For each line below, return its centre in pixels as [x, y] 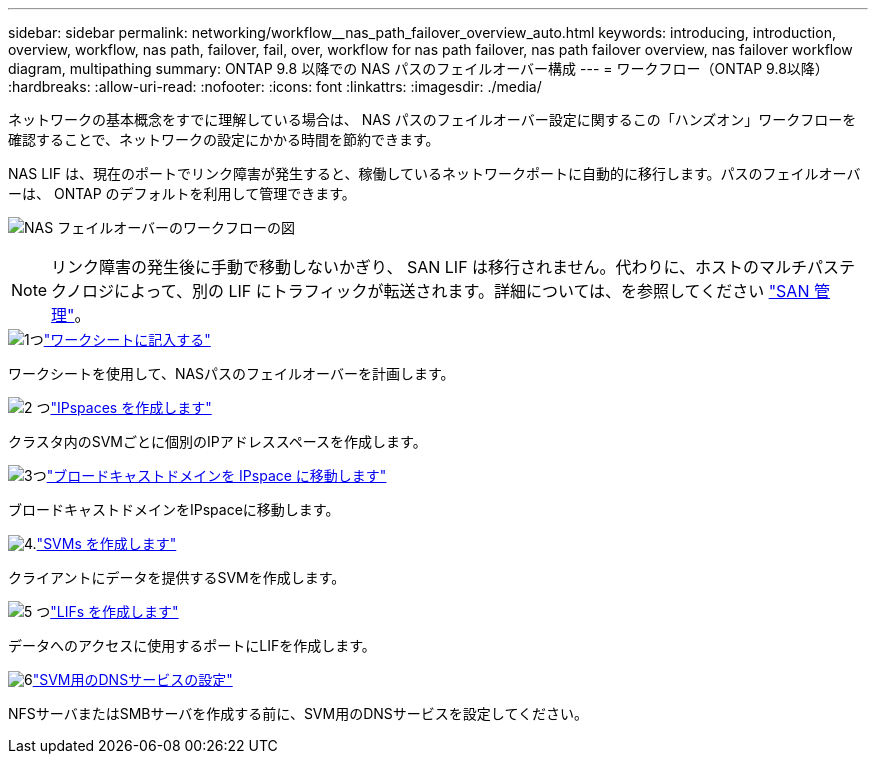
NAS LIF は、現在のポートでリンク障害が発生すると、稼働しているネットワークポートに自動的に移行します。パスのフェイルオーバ [434, 173]
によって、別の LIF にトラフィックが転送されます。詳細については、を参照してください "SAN [462, 291]
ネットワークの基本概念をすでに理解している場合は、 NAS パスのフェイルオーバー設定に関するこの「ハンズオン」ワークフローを [432, 119]
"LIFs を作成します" [114, 611]
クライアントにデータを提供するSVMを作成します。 [177, 577]
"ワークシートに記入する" [127, 339]
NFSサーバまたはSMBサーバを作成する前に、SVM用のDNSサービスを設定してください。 [298, 713]
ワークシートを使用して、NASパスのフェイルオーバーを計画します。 [231, 373]
